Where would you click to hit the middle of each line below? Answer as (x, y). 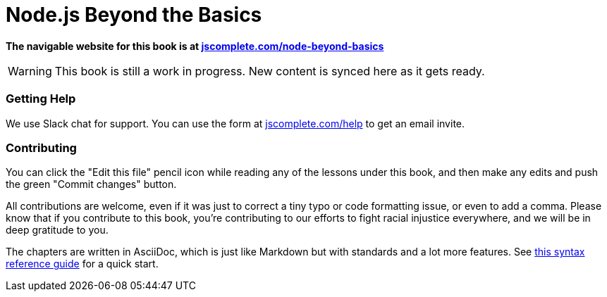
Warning (30, 71)
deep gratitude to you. (57, 230)
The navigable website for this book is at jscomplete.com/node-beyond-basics (195, 46)
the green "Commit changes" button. (91, 184)
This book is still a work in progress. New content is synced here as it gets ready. (270, 71)
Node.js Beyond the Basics (134, 15)
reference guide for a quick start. (82, 264)
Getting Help (41, 99)
